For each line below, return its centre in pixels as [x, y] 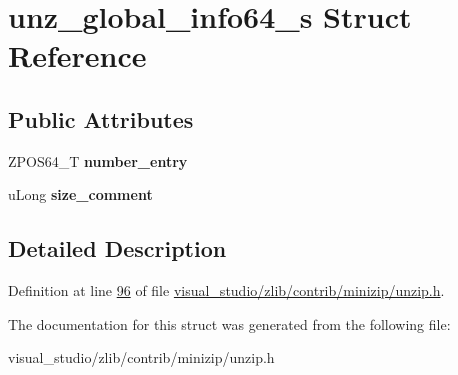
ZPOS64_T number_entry [98, 160]
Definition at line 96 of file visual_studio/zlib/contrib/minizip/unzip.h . [226, 290]
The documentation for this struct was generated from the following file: [229, 323]
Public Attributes [101, 118]
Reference [77, 55]
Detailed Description [117, 248]
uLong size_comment [80, 194]
